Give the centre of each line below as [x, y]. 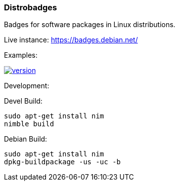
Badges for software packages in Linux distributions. [90, 25]
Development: [27, 86]
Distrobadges [31, 7]
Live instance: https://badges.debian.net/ [71, 40]
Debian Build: [26, 139]
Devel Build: [23, 101]
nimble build [29, 124]
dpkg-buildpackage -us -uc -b [63, 162]
